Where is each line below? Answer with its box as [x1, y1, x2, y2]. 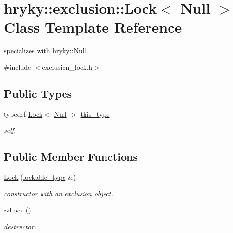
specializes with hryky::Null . [4, 45, 88, 56]
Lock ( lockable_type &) [4, 172, 76, 182]
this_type [80, 108, 110, 119]
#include [4, 62, 31, 72]
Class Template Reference [4, 17, 182, 37]
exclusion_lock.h [42, 62, 92, 72]
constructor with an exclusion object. [4, 188, 113, 198]
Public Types [4, 85, 72, 101]
